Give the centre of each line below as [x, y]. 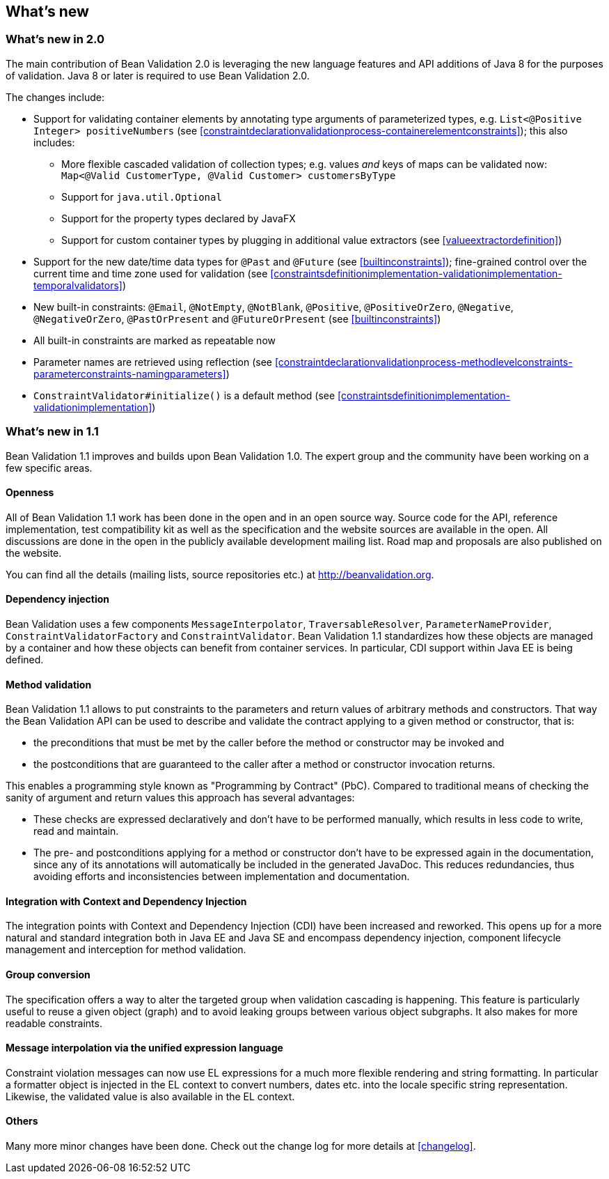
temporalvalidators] [78, 285]
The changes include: [55, 97]
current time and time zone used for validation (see [151, 273]
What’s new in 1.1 [52, 432]
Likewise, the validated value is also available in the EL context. [150, 1096]
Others [22, 1121]
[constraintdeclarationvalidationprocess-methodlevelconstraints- [424, 362]
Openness [30, 493]
